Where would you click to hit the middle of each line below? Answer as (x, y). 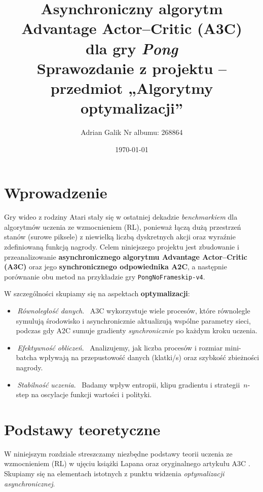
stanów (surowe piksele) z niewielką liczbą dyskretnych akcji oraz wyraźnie (120, 237)
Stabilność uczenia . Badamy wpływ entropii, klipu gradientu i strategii (129, 384)
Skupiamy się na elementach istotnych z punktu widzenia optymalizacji (114, 473)
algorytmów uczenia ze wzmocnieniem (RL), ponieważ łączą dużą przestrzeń (123, 226)
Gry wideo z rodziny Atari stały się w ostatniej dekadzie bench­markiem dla (121, 217)
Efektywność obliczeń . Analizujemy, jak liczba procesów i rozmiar (120, 347)
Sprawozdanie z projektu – (132, 68)
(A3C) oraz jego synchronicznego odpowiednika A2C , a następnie (116, 267)
